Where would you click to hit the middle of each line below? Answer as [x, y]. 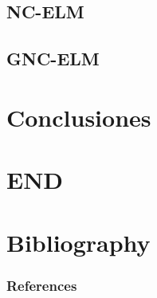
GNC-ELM [53, 59]
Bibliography [78, 242]
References [42, 285]
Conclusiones [79, 117]
